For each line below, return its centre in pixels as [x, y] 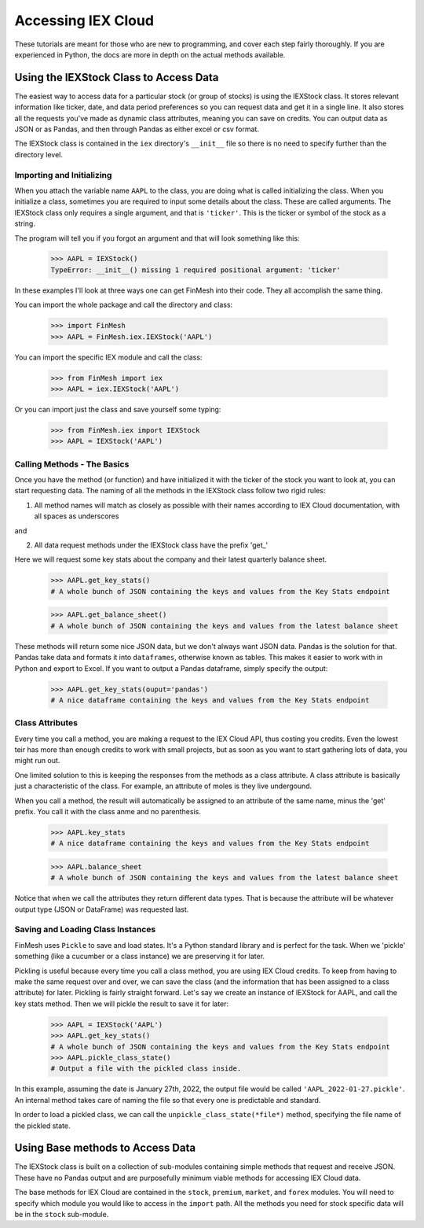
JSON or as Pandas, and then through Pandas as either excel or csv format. [137, 129]
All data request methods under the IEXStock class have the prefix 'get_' [151, 545]
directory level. [38, 154]
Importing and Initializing [63, 175]
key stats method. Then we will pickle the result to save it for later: [122, 1004]
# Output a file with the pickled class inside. [146, 1069]
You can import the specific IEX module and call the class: [108, 357]
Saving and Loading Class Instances [85, 930]
